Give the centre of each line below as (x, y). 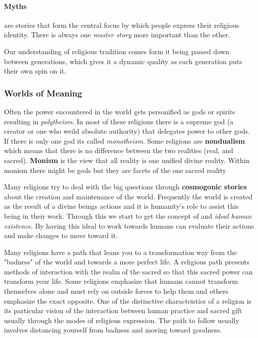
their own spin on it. (35, 71)
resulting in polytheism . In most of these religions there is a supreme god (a (119, 121)
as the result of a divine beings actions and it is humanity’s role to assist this (122, 206)
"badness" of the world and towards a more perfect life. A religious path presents (127, 262)
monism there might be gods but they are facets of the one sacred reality (115, 170)
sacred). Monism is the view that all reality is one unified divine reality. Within (127, 160)
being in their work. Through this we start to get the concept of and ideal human (128, 215)
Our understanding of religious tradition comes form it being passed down (117, 51)
